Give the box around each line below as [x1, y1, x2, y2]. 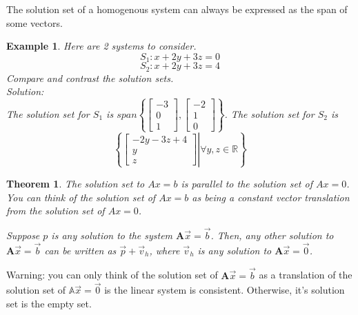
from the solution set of [6, 203, 105, 218]
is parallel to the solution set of [181, 176, 312, 190]
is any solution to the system [51, 227, 173, 242]
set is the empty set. [6, 296, 92, 310]
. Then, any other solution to [210, 227, 334, 242]
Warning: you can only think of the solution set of [6, 267, 218, 282]
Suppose [6, 227, 40, 242]
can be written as [44, 243, 117, 257]
